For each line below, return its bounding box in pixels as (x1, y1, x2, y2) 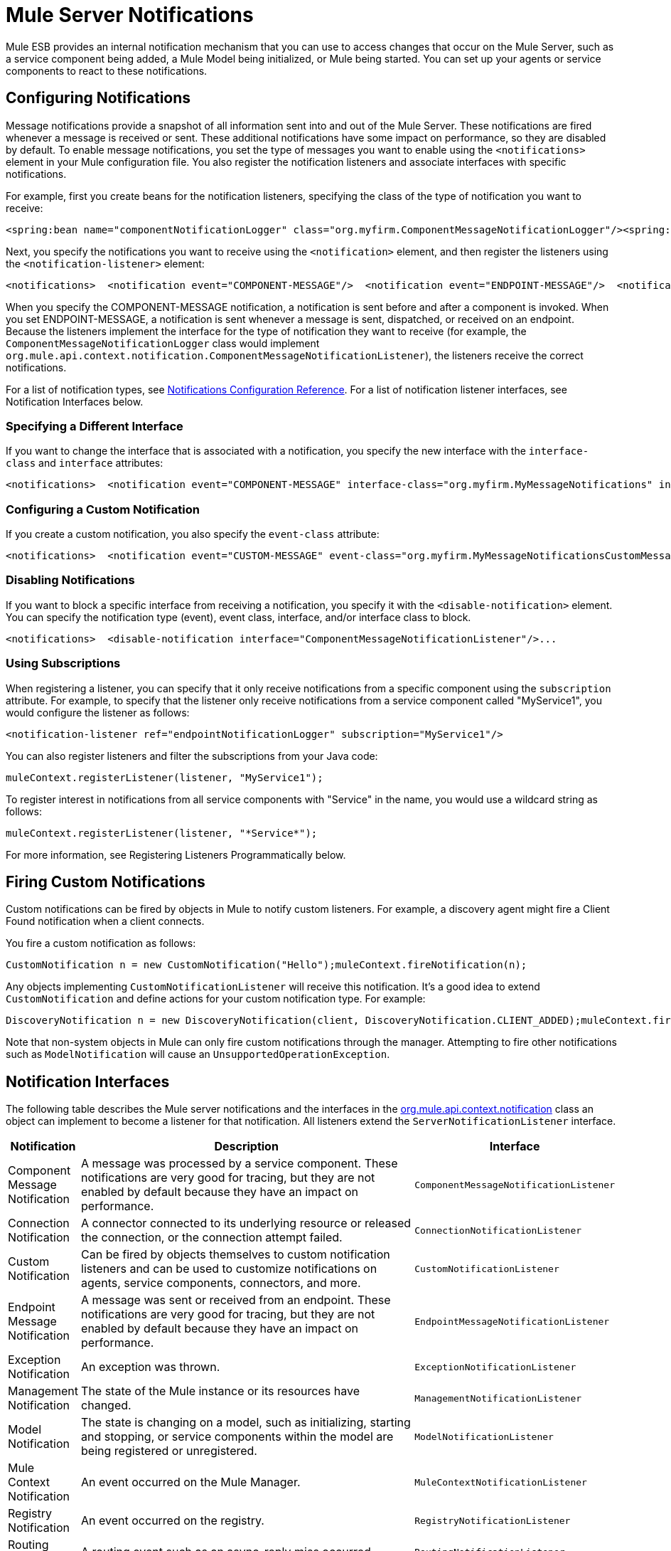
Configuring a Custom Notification (6, 502, 200, 517)
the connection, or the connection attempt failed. (81, 1230, 343, 1245)
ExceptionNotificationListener (414, 1361, 576, 1372)
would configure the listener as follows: (6, 706, 190, 719)
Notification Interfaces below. (6, 395, 144, 408)
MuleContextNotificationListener (414, 1476, 587, 1488)
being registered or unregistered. (81, 1444, 257, 1459)
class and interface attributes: (6, 457, 163, 470)
